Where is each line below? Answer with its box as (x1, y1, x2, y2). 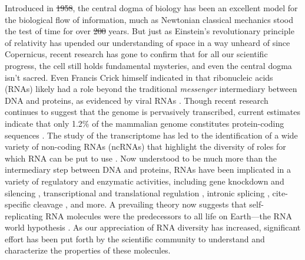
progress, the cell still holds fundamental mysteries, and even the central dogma (5, 59, 292, 71)
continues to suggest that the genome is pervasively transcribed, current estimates (5, 106, 301, 118)
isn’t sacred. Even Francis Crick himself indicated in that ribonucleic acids (5, 71, 273, 83)
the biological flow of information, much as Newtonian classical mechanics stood (5, 13, 294, 25)
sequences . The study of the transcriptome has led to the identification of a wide (5, 129, 298, 141)
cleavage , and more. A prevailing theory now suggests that (33, 198, 247, 210)
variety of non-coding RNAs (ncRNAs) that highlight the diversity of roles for (5, 140, 286, 153)
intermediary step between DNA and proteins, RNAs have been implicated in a (5, 163, 291, 176)
